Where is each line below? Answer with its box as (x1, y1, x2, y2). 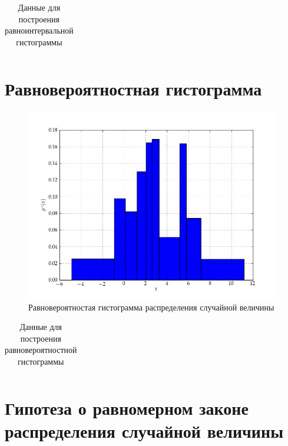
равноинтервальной (5, 24, 74, 37)
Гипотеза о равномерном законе (5, 396, 249, 420)
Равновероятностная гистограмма (5, 77, 262, 101)
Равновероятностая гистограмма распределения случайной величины (28, 300, 274, 313)
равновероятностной (5, 343, 77, 356)
